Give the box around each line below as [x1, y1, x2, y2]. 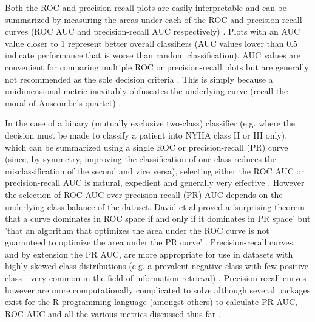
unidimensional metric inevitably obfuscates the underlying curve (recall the [5, 84, 288, 97]
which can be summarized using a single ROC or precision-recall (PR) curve [5, 140, 288, 153]
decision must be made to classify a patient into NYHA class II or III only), [5, 128, 288, 141]
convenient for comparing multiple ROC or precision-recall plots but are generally [5, 60, 309, 73]
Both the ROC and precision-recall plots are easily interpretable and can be [5, 1, 286, 13]
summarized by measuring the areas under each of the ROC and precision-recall [5, 13, 302, 26]
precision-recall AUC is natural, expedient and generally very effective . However [5, 176, 305, 189]
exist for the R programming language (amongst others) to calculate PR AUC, [5, 295, 298, 308]
